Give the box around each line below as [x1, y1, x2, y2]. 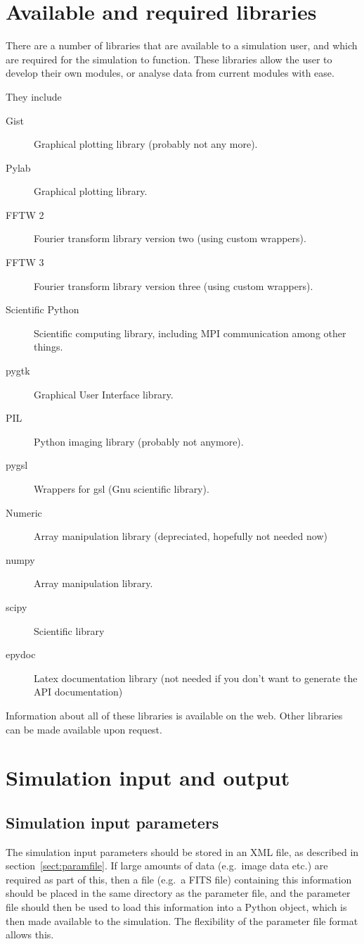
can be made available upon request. [6, 722, 162, 736]
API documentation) [34, 684, 123, 699]
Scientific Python [6, 302, 79, 317]
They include [6, 89, 62, 103]
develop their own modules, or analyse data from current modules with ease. [6, 65, 334, 80]
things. [34, 339, 63, 354]
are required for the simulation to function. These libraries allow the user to [6, 51, 332, 66]
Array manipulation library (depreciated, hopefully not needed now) [34, 529, 327, 543]
